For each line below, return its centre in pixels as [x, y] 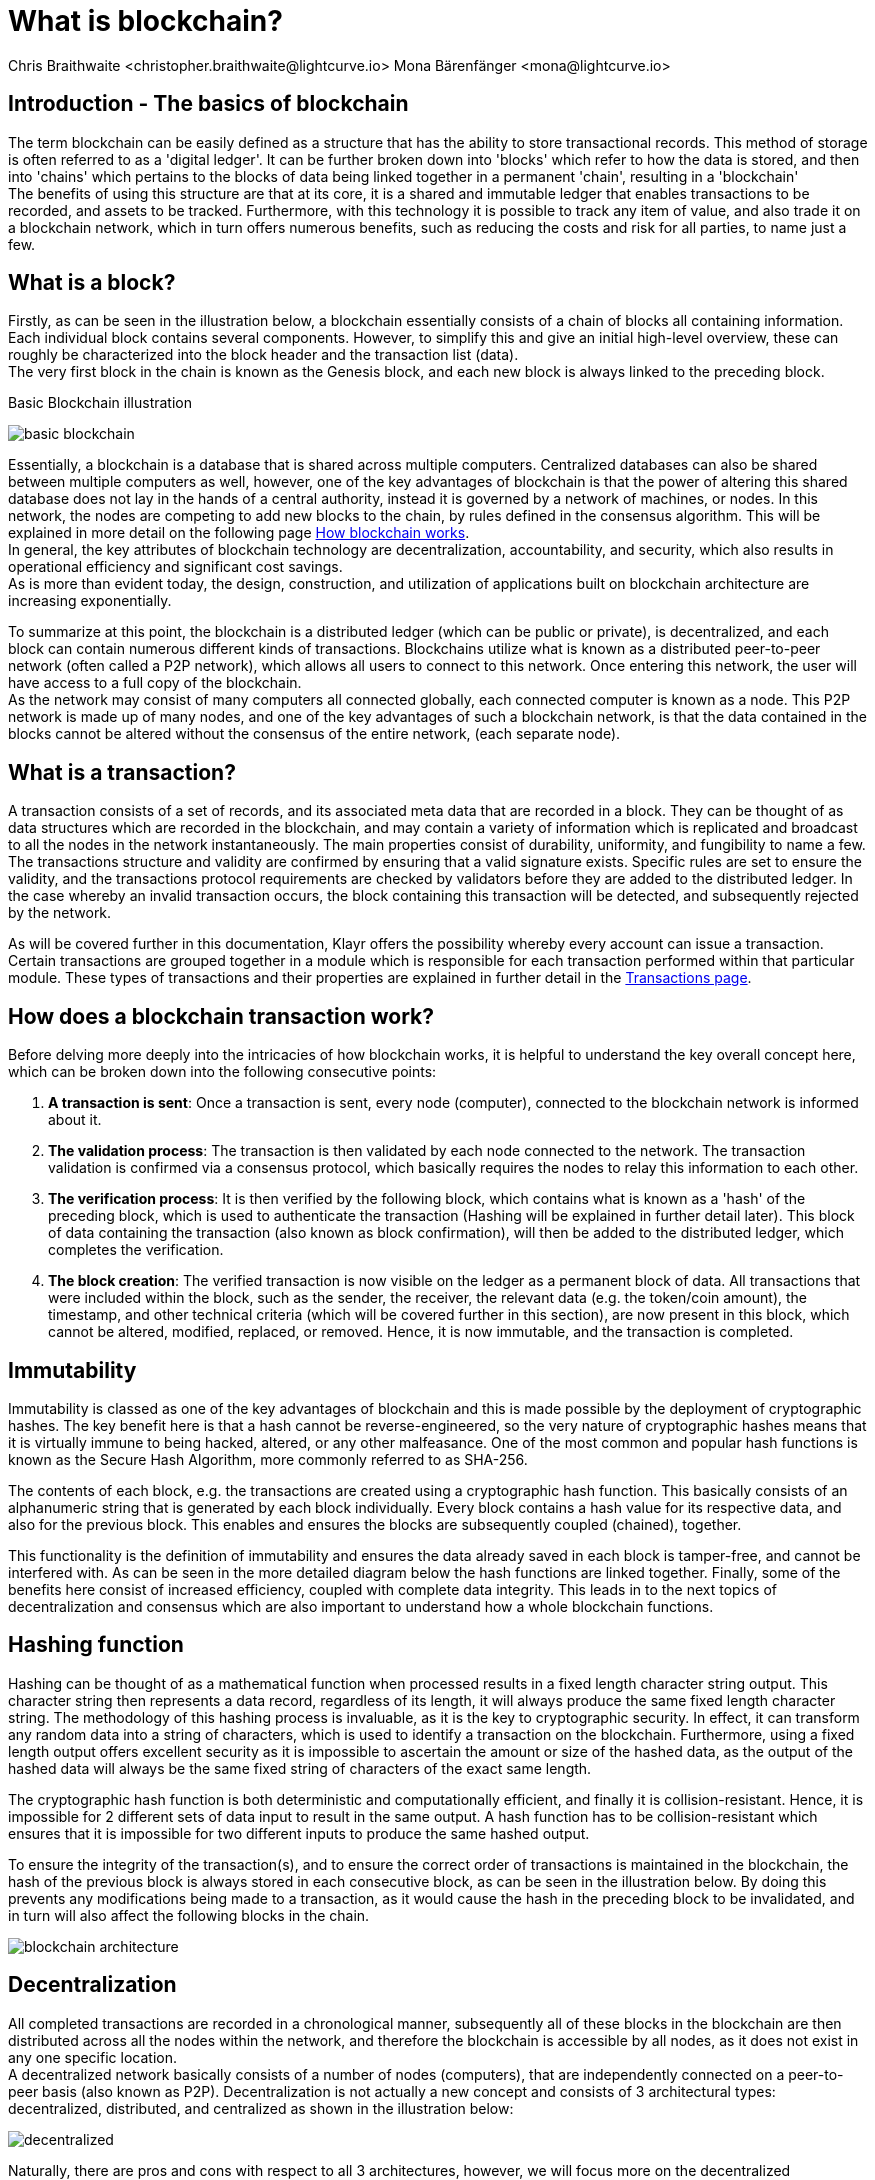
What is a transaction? [122, 772]
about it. [75, 1120]
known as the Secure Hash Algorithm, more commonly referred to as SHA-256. [268, 1459]
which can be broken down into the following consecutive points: [222, 1072]
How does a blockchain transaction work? [221, 1016]
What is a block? [92, 283]
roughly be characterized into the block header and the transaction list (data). [263, 355]
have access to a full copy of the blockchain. [155, 683]
